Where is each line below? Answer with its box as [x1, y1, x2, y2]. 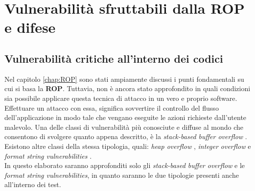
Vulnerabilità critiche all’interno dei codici [4, 50, 223, 66]
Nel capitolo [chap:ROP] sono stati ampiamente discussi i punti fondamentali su [4, 73, 244, 84]
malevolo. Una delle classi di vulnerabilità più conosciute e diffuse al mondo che [4, 121, 243, 132]
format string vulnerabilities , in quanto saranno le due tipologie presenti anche [4, 169, 239, 180]
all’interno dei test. [4, 179, 61, 190]
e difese [4, 17, 56, 37]
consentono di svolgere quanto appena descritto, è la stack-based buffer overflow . [4, 131, 247, 142]
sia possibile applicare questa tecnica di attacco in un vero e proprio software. [4, 93, 237, 103]
